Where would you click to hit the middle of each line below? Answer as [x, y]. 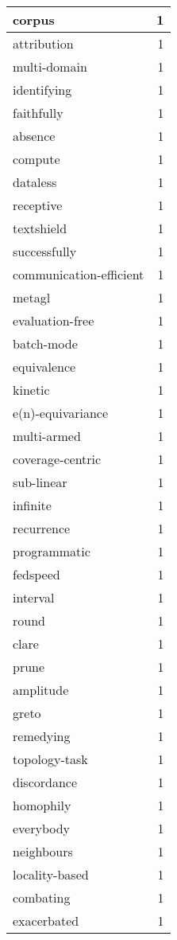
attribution [43, 43]
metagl [32, 297]
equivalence [44, 367]
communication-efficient [79, 274]
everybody [42, 828]
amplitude [41, 690]
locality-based [51, 874]
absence [34, 136]
